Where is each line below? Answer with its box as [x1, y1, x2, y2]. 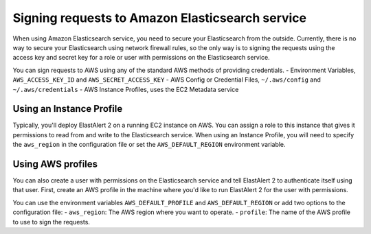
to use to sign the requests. [12, 218, 91, 226]
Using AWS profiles [12, 159, 98, 169]
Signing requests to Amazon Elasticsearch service [12, 10, 307, 25]
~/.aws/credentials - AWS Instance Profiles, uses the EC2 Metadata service [12, 85, 239, 93]
